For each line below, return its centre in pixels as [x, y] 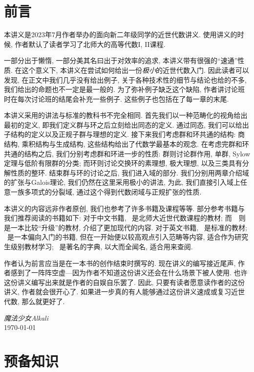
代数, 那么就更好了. [34, 301]
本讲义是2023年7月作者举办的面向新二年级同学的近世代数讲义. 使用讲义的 [121, 34]
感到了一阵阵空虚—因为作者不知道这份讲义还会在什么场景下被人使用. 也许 [129, 273]
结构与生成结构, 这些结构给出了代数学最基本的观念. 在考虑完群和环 [142, 144]
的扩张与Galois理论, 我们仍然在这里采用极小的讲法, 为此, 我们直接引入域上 [122, 182]
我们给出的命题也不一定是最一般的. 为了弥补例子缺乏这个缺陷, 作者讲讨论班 [125, 89]
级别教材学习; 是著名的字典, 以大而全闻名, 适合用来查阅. [102, 246]
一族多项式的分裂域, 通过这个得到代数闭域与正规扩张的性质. [106, 192]
